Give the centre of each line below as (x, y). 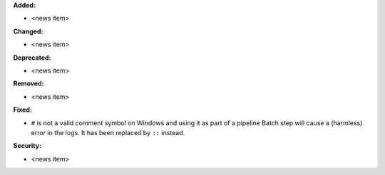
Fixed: (22, 110)
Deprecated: (32, 58)
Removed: (29, 84)
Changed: (28, 31)
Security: (27, 146)
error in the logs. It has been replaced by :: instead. (108, 132)
